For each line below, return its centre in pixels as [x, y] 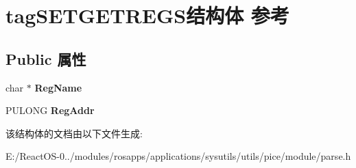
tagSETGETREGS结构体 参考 [147, 15]
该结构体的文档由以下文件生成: [74, 133]
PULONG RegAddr [50, 110]
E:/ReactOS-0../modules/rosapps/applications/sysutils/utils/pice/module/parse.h [178, 156]
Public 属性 [46, 58]
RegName [58, 87]
